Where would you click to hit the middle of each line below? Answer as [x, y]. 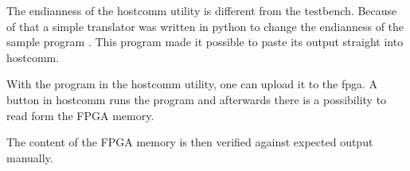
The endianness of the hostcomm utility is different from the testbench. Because [202, 10]
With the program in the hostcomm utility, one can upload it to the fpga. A [192, 84]
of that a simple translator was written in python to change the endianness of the [205, 26]
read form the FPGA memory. [80, 115]
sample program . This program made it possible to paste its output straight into [205, 42]
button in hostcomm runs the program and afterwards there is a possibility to [197, 99]
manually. [30, 157]
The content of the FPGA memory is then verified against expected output [190, 142]
